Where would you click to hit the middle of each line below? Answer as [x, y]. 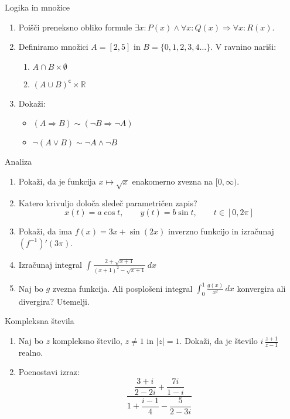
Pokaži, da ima [45, 231]
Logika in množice [37, 7]
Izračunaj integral [50, 264]
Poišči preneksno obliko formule [75, 27]
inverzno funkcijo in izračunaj [221, 231]
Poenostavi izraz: [49, 372]
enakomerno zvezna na [173, 181]
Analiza [18, 161]
